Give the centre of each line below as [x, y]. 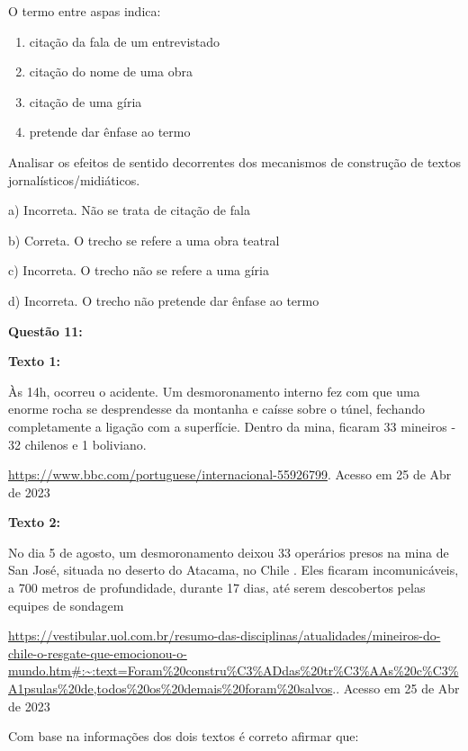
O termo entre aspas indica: [85, 11]
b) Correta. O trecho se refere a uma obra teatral [144, 240]
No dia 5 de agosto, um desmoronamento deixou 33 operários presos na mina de [229, 552]
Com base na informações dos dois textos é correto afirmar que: [184, 736]
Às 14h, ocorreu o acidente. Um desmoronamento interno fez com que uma [214, 391]
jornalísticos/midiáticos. [74, 179]
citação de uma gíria [85, 101]
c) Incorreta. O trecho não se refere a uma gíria [139, 270]
